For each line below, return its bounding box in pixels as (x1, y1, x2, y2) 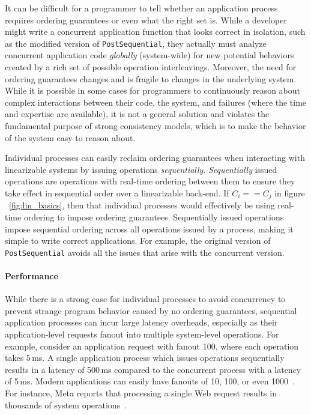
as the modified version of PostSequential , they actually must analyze (5, 37, 267, 49)
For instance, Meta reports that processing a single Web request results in (5, 387, 277, 399)
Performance (5, 270, 58, 282)
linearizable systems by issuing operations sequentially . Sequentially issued (5, 163, 277, 175)
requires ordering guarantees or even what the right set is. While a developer (5, 13, 287, 26)
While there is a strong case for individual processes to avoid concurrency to (5, 292, 286, 305)
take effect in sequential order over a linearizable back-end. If (5, 186, 229, 199)
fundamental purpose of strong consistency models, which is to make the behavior (5, 120, 306, 132)
